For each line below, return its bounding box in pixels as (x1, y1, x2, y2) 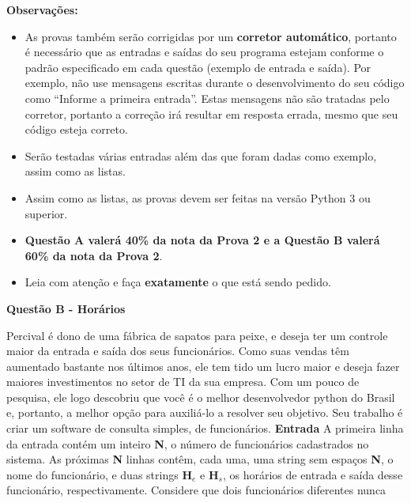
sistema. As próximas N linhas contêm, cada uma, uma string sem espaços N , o (6, 451, 394, 467)
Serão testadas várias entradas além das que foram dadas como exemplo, (25, 147, 377, 164)
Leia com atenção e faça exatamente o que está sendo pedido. (25, 274, 331, 290)
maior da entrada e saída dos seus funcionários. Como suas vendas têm (6, 342, 349, 359)
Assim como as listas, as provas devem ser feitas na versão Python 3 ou (25, 189, 371, 206)
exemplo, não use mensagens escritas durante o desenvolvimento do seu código (25, 74, 405, 91)
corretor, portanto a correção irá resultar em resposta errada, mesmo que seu (25, 105, 398, 122)
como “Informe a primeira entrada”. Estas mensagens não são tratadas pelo (25, 89, 390, 106)
